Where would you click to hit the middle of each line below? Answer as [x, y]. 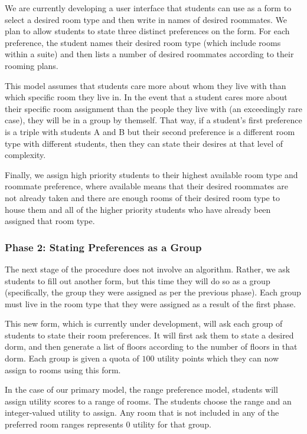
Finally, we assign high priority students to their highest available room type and [151, 174]
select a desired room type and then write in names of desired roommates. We [146, 19]
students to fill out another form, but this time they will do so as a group [138, 280]
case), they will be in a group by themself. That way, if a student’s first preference [153, 120]
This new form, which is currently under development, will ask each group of [144, 323]
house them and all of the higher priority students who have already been [138, 209]
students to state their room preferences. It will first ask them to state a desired [149, 335]
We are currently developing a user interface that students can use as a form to [148, 8]
